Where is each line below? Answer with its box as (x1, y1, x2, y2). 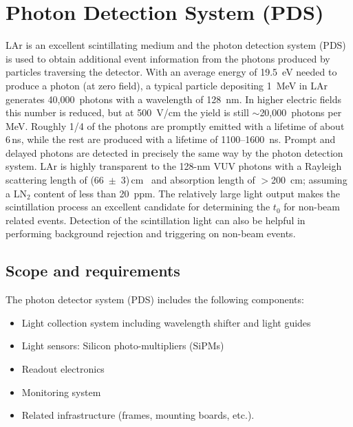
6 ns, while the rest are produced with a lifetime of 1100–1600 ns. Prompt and (6, 132, 336, 146)
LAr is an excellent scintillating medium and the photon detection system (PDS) (6, 38, 346, 52)
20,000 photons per (259, 105, 342, 120)
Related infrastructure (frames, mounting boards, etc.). (21, 408, 255, 422)
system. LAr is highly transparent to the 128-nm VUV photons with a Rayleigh (6, 159, 342, 173)
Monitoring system (21, 384, 101, 399)
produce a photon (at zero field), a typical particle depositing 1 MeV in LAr (6, 78, 328, 92)
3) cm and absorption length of (120, 173, 255, 187)
